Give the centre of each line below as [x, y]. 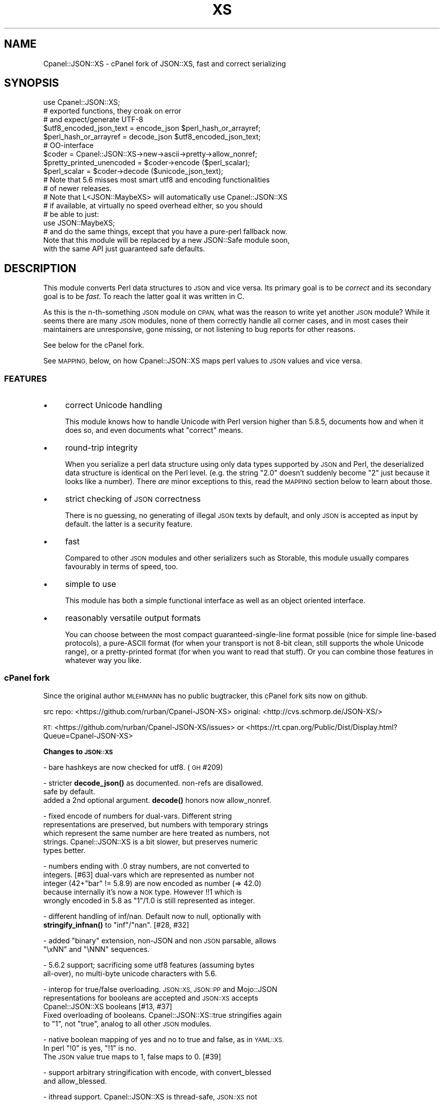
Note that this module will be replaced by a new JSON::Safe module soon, [166, 240]
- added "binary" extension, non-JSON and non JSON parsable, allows [160, 940]
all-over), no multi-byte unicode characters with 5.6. [130, 973]
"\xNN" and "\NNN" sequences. [96, 949]
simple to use [90, 584]
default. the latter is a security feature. [129, 524]
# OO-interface [68, 145]
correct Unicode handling [114, 405]
